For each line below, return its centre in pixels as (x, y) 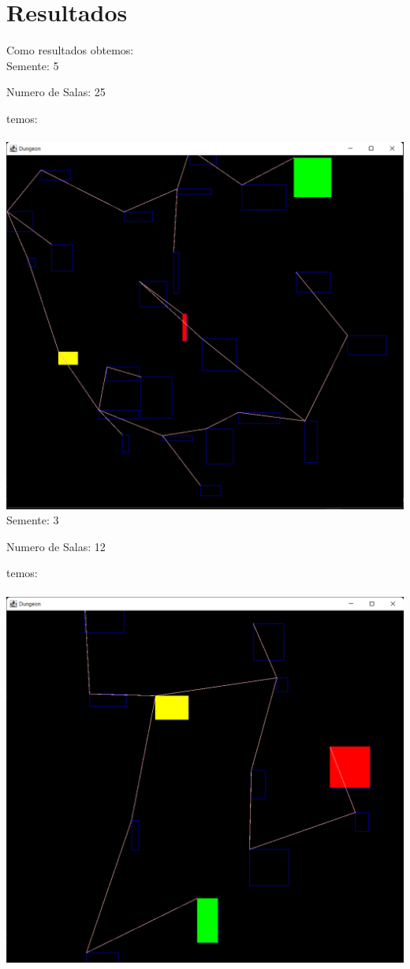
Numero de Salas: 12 (56, 546)
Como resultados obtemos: (70, 50)
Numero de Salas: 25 (56, 92)
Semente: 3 (33, 520)
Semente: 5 (33, 65)
